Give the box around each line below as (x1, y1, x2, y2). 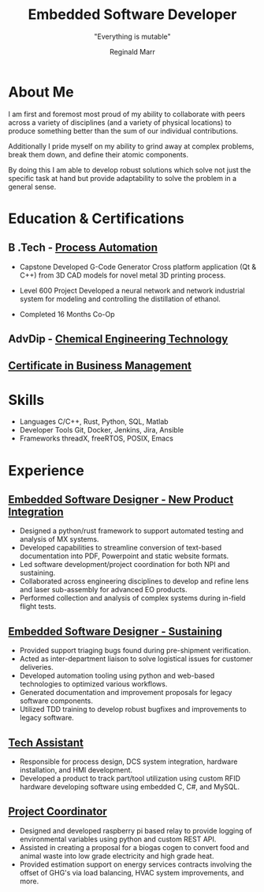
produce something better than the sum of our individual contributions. (8, 126, 239, 135)
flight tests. (19, 602, 57, 611)
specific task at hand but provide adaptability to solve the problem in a (8, 173, 237, 183)
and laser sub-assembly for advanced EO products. (19, 585, 188, 595)
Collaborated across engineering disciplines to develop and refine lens (19, 576, 250, 586)
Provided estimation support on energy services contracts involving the (19, 860, 252, 869)
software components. (19, 696, 93, 705)
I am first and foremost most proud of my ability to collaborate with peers (8, 109, 246, 119)
